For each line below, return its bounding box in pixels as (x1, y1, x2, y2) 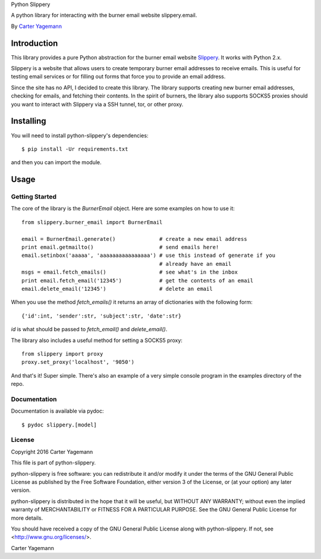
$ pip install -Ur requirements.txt (21, 146, 128, 152)
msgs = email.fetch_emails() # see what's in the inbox (21, 269, 238, 276)
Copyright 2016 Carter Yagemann (11, 448, 93, 455)
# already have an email (159, 260, 232, 267)
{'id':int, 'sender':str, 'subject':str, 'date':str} (21, 312, 181, 319)
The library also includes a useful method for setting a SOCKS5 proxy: (11, 337, 182, 344)
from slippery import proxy (21, 350, 103, 357)
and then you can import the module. (11, 159, 102, 166)
